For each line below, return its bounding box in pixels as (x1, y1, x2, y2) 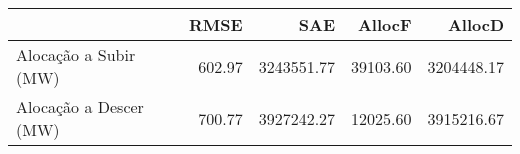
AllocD (447, 13, 504, 36)
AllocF (357, 13, 412, 36)
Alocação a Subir (16, 43, 136, 66)
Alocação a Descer (16, 95, 144, 118)
